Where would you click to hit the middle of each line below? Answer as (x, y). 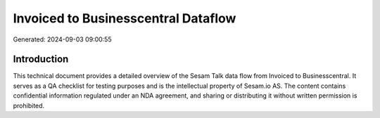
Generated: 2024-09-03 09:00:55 (62, 39)
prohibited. (29, 105)
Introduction (41, 59)
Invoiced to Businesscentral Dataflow (125, 18)
